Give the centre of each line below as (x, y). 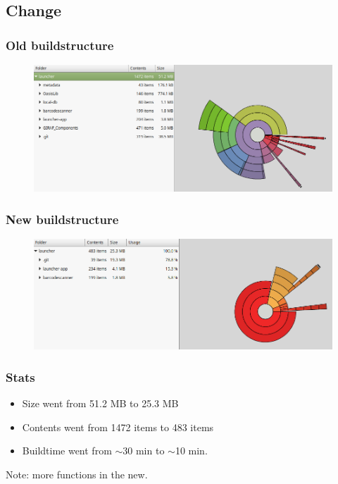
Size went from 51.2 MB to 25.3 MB (100, 403)
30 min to (144, 451)
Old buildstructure (60, 45)
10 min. (191, 451)
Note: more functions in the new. (77, 474)
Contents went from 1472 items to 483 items (118, 427)
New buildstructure (62, 219)
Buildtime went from (67, 451)
